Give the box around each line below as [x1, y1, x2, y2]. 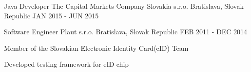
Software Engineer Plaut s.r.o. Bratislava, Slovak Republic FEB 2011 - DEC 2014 [4, 27, 248, 37]
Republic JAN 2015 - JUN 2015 [4, 10, 99, 20]
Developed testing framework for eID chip [4, 59, 129, 69]
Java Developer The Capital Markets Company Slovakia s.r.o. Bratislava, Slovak [4, 1, 244, 11]
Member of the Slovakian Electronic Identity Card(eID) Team [4, 43, 189, 53]
